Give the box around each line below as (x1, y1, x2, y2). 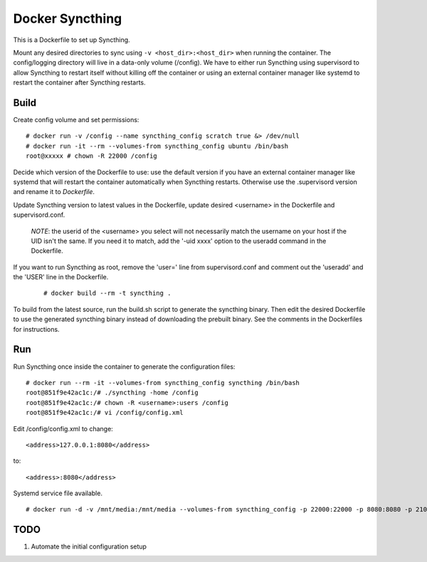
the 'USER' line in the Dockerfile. (13, 273, 109, 281)
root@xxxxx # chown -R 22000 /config (26, 152, 158, 160)
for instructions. (13, 325, 60, 333)
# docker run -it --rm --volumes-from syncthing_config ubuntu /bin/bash (26, 142, 289, 150)
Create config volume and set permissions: (13, 116, 139, 124)
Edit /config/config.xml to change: (13, 424, 113, 433)
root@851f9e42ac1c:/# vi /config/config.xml (26, 409, 184, 417)
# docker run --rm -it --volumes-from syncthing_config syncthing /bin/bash (26, 379, 300, 387)
